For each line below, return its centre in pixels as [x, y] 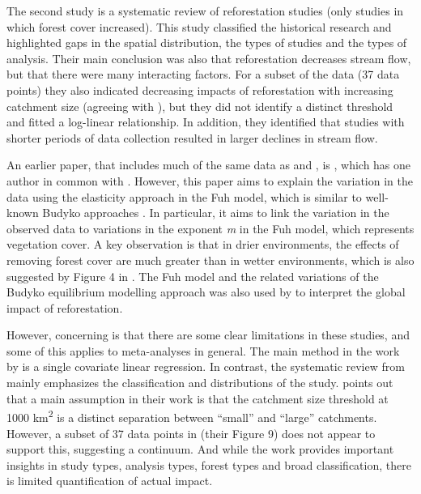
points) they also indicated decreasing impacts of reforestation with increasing [200, 89]
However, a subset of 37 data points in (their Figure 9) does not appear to [191, 433]
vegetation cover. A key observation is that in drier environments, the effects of [203, 244]
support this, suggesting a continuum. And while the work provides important [200, 449]
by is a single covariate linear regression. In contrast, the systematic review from [206, 366]
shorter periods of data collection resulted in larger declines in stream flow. [192, 137]
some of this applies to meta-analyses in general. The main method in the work [203, 350]
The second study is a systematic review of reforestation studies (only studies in [205, 11]
